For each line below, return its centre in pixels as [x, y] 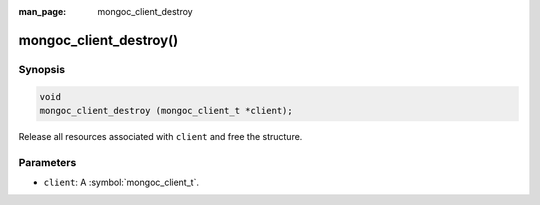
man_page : [42, 11]
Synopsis [41, 69]
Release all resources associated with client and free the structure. [160, 136]
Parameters [47, 162]
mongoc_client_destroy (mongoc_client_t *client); [166, 110]
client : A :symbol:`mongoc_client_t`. [121, 182]
